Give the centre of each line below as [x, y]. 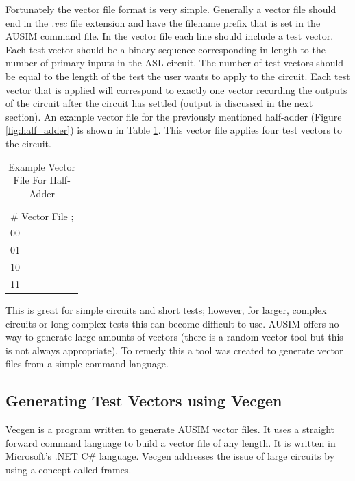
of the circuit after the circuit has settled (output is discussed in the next [159, 103]
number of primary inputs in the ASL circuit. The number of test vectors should [175, 63]
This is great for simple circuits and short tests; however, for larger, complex [166, 310]
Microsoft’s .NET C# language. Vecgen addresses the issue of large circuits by [170, 456]
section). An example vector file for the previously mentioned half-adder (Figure [174, 116]
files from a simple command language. [87, 363]
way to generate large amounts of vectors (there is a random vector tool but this [174, 337]
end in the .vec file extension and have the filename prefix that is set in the [163, 22]
